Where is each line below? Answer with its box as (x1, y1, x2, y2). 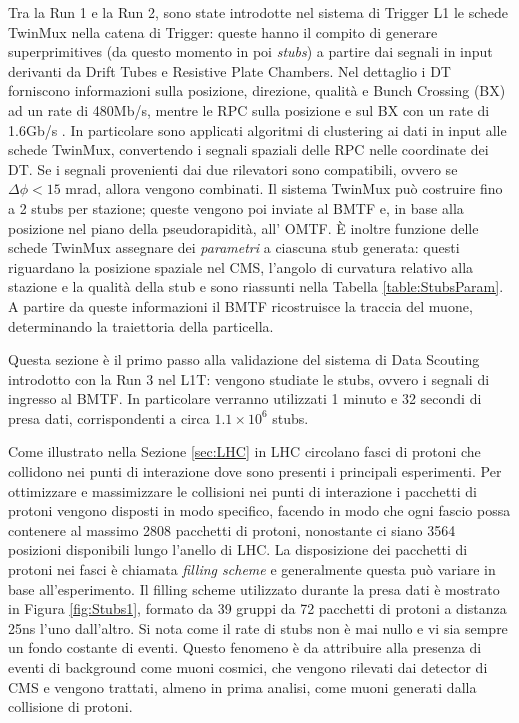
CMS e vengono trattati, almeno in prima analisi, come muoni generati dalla (8, 676, 477, 697)
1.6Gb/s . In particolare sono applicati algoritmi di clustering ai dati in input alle (8, 119, 507, 140)
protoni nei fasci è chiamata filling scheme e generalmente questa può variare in (8, 559, 496, 580)
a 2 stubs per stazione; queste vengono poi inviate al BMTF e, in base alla (8, 197, 464, 218)
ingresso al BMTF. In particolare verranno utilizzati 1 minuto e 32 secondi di (8, 388, 482, 409)
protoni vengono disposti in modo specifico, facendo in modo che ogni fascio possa (8, 500, 511, 521)
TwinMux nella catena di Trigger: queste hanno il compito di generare (8, 21, 438, 42)
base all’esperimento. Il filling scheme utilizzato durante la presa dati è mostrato (8, 578, 500, 599)
